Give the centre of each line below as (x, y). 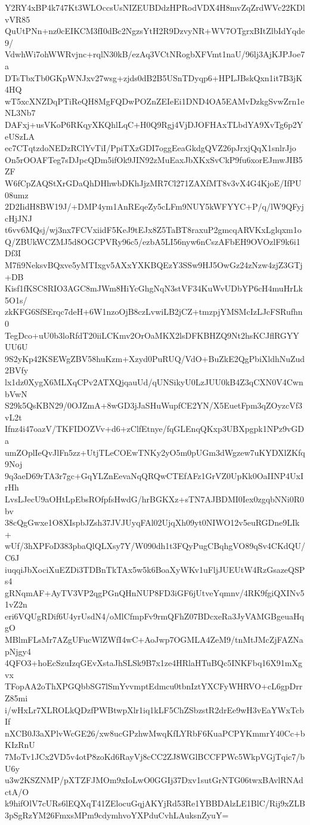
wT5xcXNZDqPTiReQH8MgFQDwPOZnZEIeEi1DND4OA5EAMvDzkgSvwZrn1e (155, 101)
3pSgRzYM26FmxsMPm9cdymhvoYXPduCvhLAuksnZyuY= (117, 815)
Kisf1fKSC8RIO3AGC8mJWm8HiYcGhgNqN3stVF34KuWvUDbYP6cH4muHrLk (154, 288)
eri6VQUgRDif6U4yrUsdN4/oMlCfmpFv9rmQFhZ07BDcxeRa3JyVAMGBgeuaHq (154, 616)
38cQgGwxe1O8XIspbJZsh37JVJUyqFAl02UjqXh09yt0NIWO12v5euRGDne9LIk (152, 522)
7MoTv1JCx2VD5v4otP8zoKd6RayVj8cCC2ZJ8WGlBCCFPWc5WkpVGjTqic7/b (155, 756)
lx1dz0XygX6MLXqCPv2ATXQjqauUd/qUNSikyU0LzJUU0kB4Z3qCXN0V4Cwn (154, 382)
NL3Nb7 (20, 113)
